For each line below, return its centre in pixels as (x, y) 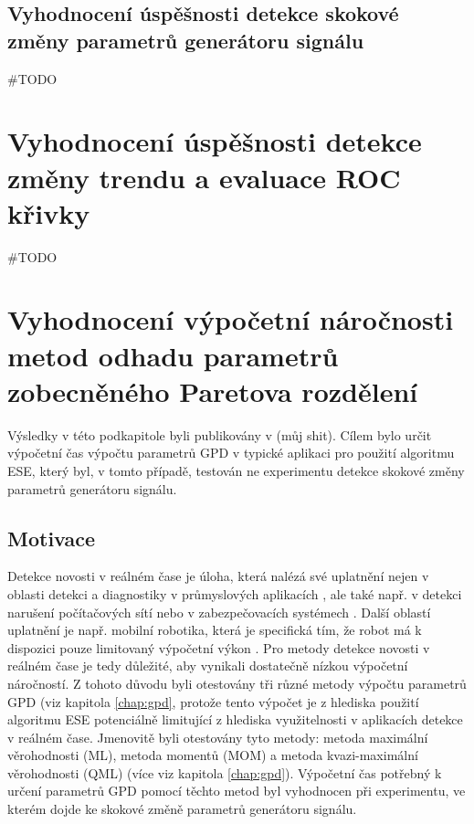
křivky (49, 212)
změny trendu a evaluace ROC (204, 177)
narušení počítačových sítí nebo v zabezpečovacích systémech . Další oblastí (219, 612)
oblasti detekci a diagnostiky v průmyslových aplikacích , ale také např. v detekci (235, 593)
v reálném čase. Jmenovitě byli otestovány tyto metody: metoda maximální (218, 737)
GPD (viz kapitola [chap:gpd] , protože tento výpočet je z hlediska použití (213, 701)
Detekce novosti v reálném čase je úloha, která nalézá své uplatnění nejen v (218, 576)
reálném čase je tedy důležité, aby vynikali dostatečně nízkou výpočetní (208, 666)
